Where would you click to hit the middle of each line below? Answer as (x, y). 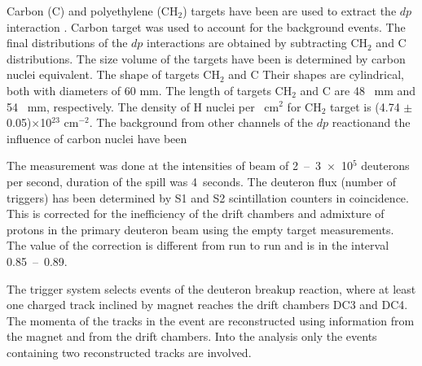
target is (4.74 (365, 106)
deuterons (385, 166)
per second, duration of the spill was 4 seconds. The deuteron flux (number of (202, 181)
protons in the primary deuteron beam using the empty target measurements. (200, 229)
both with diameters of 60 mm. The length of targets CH (149, 90)
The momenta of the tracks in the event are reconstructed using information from (211, 320)
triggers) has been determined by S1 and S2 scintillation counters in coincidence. (208, 197)
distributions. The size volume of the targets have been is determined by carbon (206, 58)
